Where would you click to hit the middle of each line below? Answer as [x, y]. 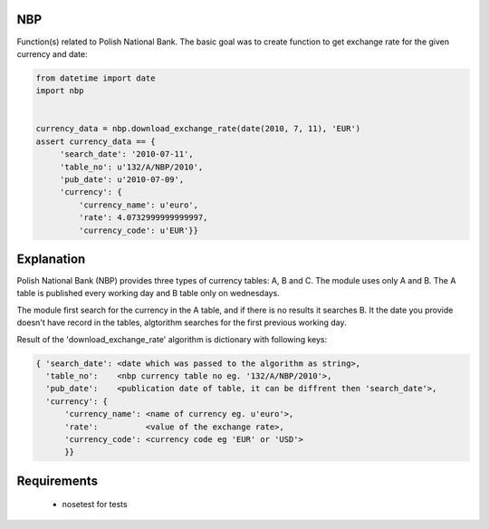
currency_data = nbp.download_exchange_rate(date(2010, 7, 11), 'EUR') [198, 129]
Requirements [58, 481]
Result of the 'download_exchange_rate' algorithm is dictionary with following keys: [172, 339]
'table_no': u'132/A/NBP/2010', [131, 167]
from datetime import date [96, 78]
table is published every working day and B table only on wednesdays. [148, 293]
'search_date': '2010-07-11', [126, 154]
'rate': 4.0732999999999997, [143, 218]
